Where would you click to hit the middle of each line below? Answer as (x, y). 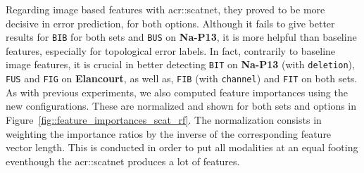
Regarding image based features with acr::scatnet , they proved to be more (165, 9)
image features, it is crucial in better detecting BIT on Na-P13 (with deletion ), (180, 64)
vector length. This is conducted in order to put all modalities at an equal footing (182, 147)
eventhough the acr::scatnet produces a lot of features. (123, 161)
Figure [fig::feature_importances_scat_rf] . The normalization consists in (164, 119)
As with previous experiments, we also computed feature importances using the (177, 92)
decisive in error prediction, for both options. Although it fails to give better (170, 23)
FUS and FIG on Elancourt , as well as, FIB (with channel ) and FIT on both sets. (182, 78)
